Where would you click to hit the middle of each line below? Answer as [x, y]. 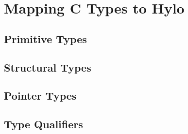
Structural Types [48, 67]
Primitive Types [45, 38]
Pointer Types [40, 96]
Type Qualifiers [43, 124]
